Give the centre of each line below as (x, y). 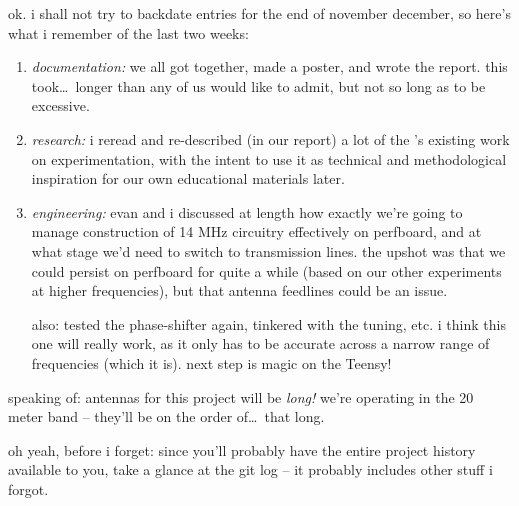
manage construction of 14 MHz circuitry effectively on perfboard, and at (256, 231)
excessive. (60, 105)
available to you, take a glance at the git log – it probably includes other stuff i (250, 469)
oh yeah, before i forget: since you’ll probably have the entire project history (242, 449)
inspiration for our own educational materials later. (188, 178)
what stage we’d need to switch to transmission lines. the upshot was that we (268, 250)
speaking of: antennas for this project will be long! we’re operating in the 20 (241, 396)
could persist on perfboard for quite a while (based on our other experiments (266, 270)
